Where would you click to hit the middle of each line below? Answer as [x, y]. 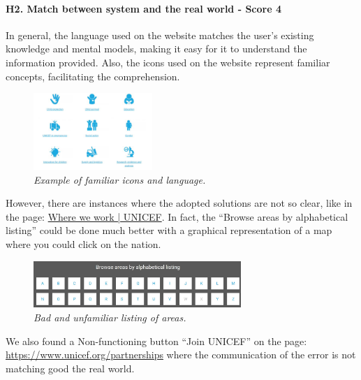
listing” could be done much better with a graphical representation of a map [169, 230]
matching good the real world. [70, 368]
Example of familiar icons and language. [120, 179]
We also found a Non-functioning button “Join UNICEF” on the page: [156, 341]
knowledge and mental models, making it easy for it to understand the [156, 49]
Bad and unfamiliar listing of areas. [110, 317]
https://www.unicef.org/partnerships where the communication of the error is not [181, 355]
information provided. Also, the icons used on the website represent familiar [168, 62]
